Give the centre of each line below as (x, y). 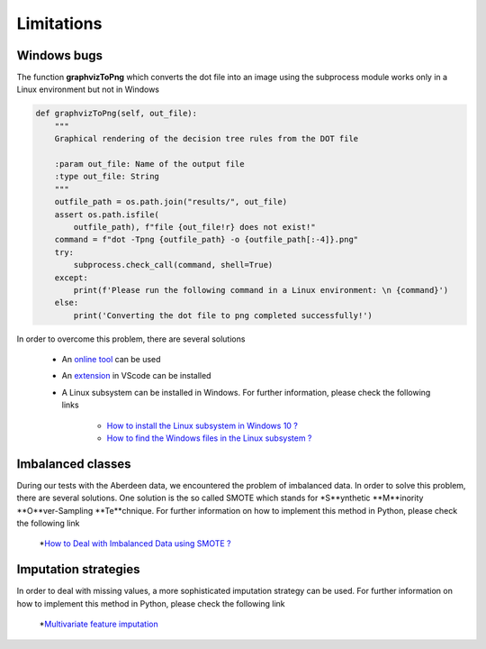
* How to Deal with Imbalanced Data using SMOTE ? (135, 544)
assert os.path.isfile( (107, 215)
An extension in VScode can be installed (136, 376)
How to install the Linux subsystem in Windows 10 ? (202, 425)
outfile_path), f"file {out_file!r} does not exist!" (194, 227)
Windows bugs (60, 55)
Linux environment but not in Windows (88, 89)
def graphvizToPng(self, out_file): (117, 114)
